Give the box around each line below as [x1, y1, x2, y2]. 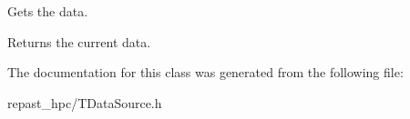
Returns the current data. [7, 32, 151, 51]
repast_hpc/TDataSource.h [7, 93, 162, 112]
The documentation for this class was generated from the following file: [7, 63, 404, 82]
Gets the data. [7, 2, 88, 20]
